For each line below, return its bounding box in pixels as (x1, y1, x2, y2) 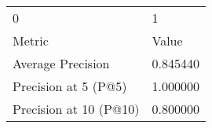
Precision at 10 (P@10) (13, 100, 140, 118)
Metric (13, 31, 49, 49)
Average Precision (13, 54, 110, 72)
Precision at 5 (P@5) (13, 77, 127, 95)
